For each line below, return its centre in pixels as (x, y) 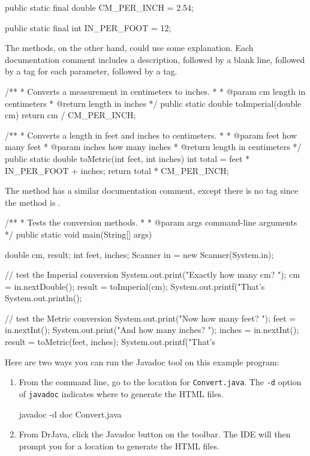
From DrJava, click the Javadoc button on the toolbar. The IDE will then (155, 434)
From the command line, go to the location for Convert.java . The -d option (160, 382)
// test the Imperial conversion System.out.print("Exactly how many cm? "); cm (153, 274)
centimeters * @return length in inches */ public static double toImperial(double (153, 103)
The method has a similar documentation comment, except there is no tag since (152, 190)
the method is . (33, 202)
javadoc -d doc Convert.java (70, 414)
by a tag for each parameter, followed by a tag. (91, 71)
